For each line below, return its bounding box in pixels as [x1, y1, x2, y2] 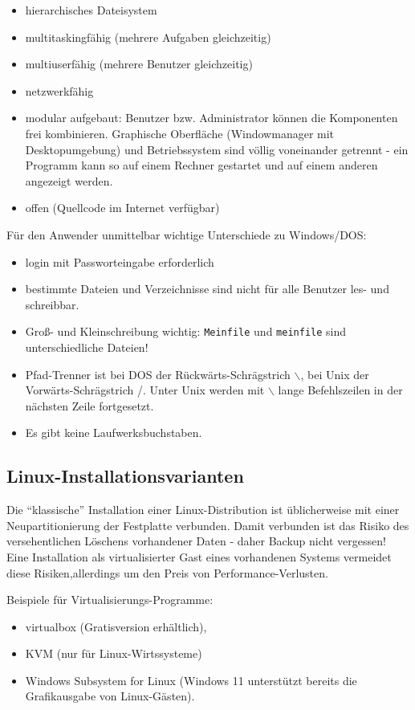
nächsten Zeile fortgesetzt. [25, 397, 154, 414]
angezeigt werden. [25, 172, 113, 189]
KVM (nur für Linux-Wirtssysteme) [25, 645, 202, 662]
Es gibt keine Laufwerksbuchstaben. [25, 424, 202, 441]
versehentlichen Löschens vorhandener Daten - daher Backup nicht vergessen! [6, 532, 386, 549]
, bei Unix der [300, 365, 369, 382]
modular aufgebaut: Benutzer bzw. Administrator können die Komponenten [25, 109, 398, 126]
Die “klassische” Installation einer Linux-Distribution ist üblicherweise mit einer [6, 501, 400, 518]
